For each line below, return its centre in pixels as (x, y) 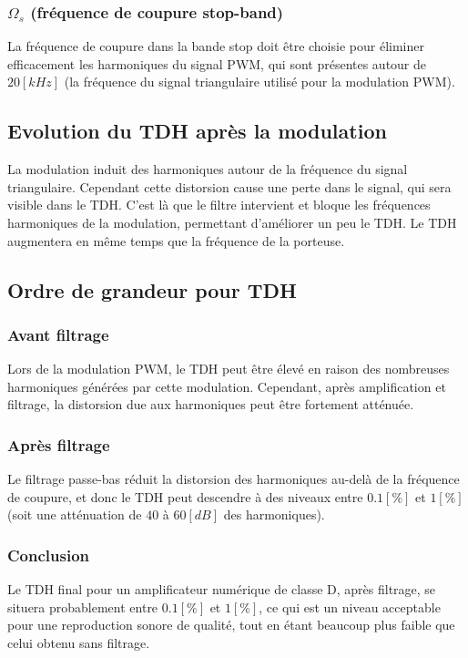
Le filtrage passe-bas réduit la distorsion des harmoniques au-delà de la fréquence (234, 479)
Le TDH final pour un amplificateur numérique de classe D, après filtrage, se (222, 589)
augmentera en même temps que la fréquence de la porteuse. (176, 240)
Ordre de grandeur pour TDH (153, 289)
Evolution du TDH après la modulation (197, 131)
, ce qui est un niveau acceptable (350, 607)
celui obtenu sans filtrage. (79, 642)
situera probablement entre (83, 607)
